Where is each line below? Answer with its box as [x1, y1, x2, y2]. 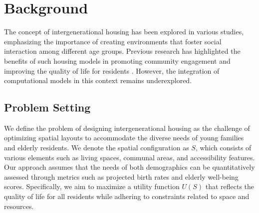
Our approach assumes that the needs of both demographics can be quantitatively [4, 162, 255, 172]
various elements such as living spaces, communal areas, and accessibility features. [4, 152, 255, 162]
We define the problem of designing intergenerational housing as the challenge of [4, 122, 250, 133]
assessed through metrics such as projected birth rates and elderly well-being [4, 171, 239, 182]
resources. [4, 201, 34, 211]
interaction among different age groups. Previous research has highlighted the [4, 46, 241, 56]
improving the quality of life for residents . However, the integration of [4, 65, 220, 76]
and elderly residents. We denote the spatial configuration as [4, 142, 189, 153]
